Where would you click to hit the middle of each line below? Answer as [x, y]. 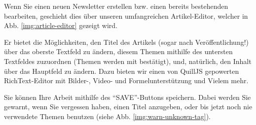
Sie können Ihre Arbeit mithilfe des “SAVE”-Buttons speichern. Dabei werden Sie [128, 97]
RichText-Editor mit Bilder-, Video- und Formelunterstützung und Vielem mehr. [126, 80]
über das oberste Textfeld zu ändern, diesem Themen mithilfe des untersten [118, 51]
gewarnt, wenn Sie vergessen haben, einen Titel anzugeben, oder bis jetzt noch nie [128, 107]
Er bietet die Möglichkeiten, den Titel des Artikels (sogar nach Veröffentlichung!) [127, 42]
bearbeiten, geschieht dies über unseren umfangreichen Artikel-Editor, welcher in [126, 16]
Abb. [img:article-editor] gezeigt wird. [61, 25]
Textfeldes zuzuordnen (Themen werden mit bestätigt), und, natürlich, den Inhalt [128, 61]
